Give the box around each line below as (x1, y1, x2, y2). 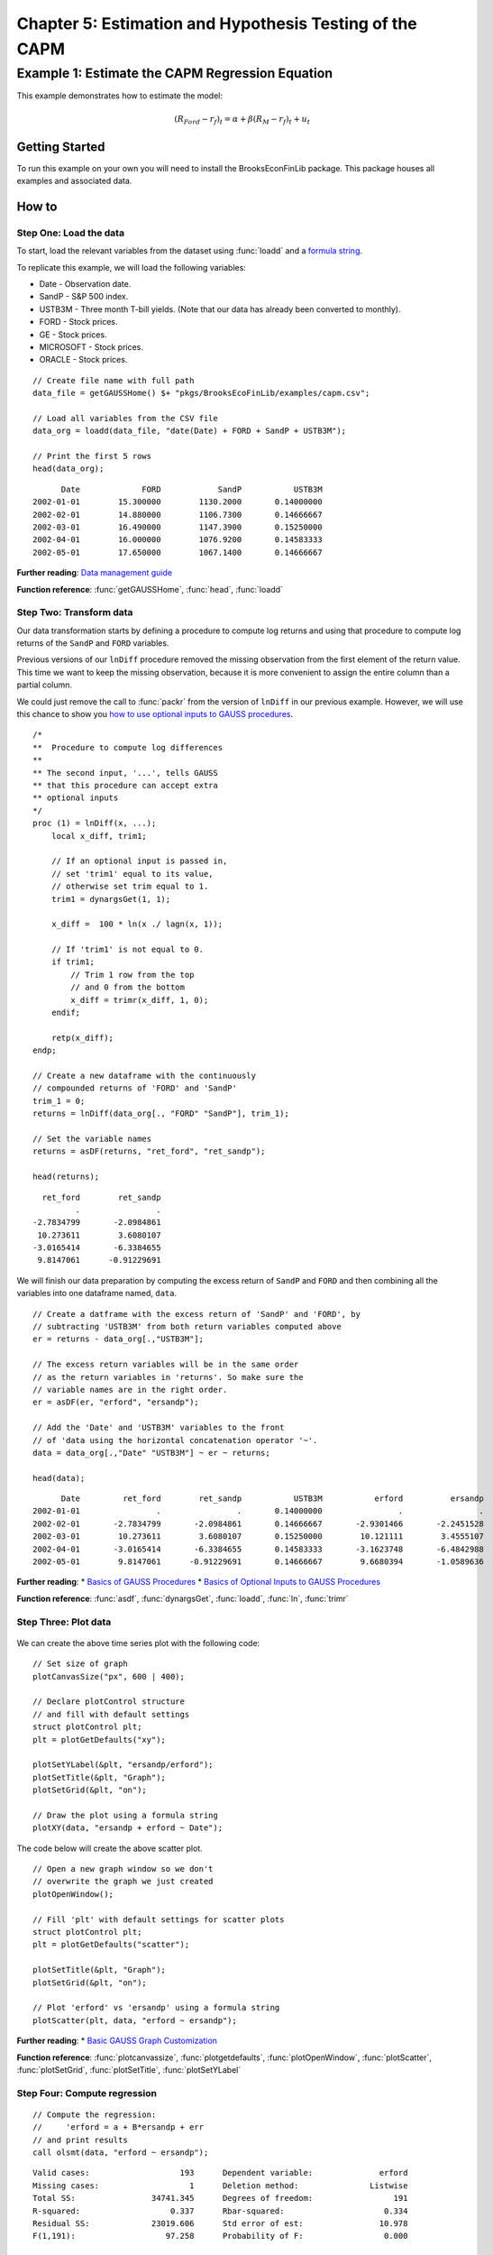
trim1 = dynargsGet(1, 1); (50, 894, 171, 904)
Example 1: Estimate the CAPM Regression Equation (16, 65, 333, 81)
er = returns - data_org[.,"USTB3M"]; (32, 1334, 205, 1344)
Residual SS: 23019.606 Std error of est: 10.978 (32, 2218, 408, 2228)
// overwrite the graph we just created (32, 1876, 214, 1887)
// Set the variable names (32, 1133, 152, 1144)
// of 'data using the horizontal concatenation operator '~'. (32, 1435, 318, 1445)
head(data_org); (32, 464, 105, 474)
